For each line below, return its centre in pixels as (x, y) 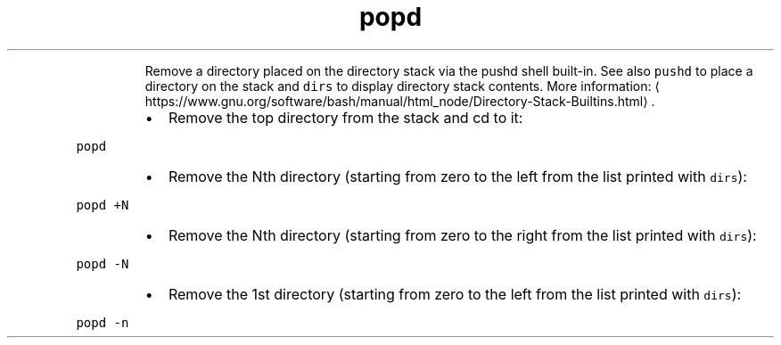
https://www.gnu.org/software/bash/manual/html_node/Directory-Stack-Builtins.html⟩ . (400, 101)
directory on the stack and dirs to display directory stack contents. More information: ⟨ (402, 86)
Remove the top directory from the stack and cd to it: (345, 117)
